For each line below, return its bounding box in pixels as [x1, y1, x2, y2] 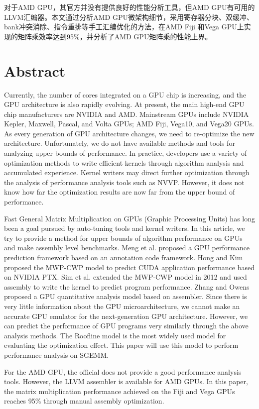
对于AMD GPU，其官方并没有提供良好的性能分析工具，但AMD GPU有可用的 [4, 2, 255, 12]
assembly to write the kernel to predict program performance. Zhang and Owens [4, 281, 250, 292]
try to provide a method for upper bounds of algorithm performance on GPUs [4, 232, 243, 243]
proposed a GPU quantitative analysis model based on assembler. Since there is [4, 291, 247, 302]
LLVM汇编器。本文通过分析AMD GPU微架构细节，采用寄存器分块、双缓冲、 [4, 11, 254, 22]
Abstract [4, 60, 66, 81]
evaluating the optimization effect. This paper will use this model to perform [4, 340, 239, 350]
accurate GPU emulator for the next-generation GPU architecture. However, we [4, 310, 248, 321]
